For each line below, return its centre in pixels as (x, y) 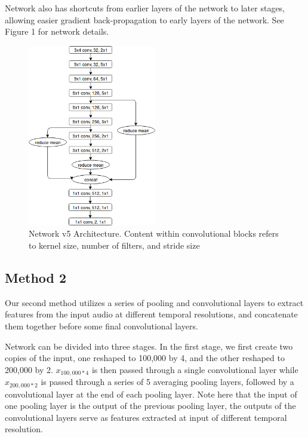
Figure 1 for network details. (57, 31)
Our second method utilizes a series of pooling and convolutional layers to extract (154, 302)
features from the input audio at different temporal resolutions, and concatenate (151, 314)
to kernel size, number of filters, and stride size (114, 245)
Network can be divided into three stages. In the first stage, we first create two (149, 346)
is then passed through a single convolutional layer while (195, 369)
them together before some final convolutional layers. (101, 326)
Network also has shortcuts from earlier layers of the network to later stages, (145, 8)
